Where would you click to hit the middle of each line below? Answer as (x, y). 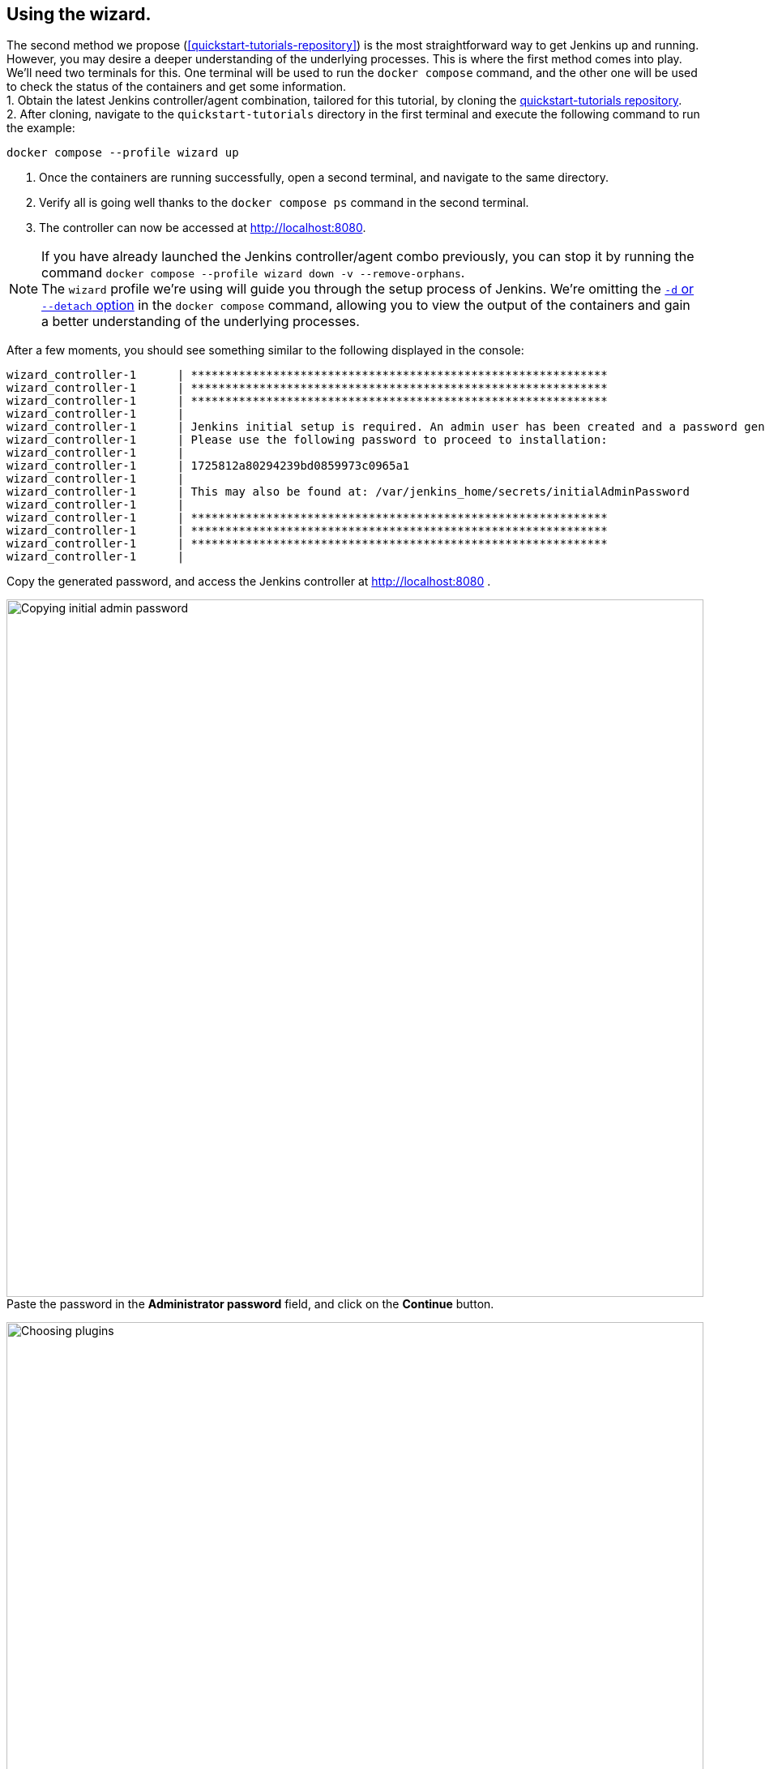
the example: (41, 128)
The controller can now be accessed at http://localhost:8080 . (203, 228)
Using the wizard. (79, 14)
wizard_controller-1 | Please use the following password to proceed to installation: (307, 440)
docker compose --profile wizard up (123, 153)
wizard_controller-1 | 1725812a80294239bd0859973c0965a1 (208, 466)
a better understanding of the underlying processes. (201, 322)
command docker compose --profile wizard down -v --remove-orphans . (253, 273)
